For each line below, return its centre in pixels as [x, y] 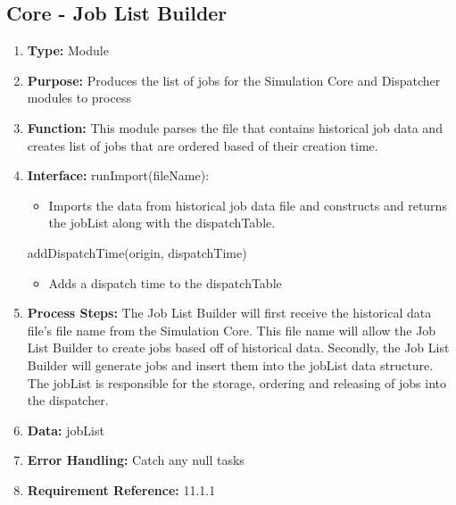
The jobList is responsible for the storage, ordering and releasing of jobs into [237, 382]
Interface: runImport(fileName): [118, 175]
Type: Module [68, 50]
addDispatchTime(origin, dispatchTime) [137, 252]
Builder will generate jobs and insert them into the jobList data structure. [230, 364]
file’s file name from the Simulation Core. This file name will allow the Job [232, 330]
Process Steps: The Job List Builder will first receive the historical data [229, 313]
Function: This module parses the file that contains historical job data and [235, 127]
